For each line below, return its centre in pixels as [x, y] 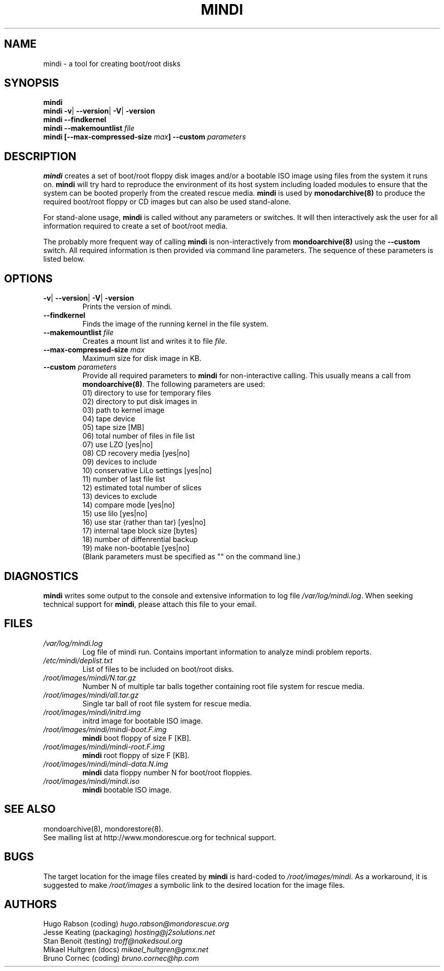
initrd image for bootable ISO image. [143, 721]
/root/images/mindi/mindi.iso [91, 781]
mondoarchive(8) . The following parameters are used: [174, 384]
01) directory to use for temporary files [147, 393]
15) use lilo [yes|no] [115, 514]
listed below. [64, 259]
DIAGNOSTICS [41, 576]
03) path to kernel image [123, 410]
